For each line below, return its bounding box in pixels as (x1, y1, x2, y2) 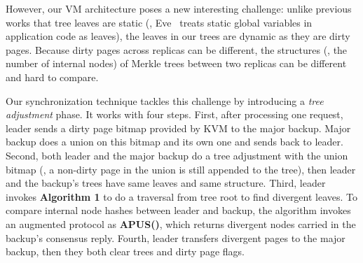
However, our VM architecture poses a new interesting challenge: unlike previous (6, 1, 352, 15)
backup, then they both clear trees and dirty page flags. (6, 244, 245, 259)
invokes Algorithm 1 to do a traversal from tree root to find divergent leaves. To (6, 189, 358, 204)
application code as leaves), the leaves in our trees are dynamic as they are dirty (6, 29, 350, 43)
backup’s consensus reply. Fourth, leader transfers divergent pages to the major (6, 230, 345, 245)
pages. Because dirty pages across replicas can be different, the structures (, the (6, 42, 348, 57)
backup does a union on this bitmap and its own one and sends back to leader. (6, 134, 343, 149)
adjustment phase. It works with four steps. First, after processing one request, (6, 107, 343, 122)
